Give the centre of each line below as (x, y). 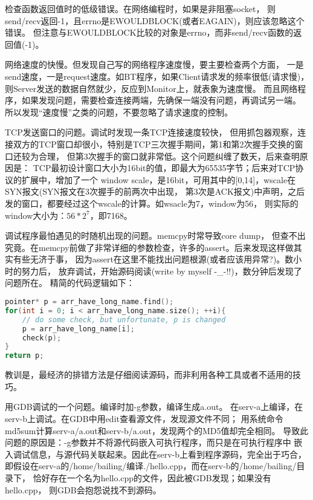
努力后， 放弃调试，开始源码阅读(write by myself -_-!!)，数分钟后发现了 (162, 271)
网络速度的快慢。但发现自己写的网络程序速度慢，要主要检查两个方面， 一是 (154, 64)
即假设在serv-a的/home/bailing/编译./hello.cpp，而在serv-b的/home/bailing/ (151, 466)
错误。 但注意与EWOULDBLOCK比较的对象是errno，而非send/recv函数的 (149, 32)
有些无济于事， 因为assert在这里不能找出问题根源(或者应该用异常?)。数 (153, 259)
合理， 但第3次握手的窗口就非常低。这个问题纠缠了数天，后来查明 (169, 156)
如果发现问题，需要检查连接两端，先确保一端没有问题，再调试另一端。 (161, 100)
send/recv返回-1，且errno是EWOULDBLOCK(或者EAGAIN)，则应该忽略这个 (155, 20)
